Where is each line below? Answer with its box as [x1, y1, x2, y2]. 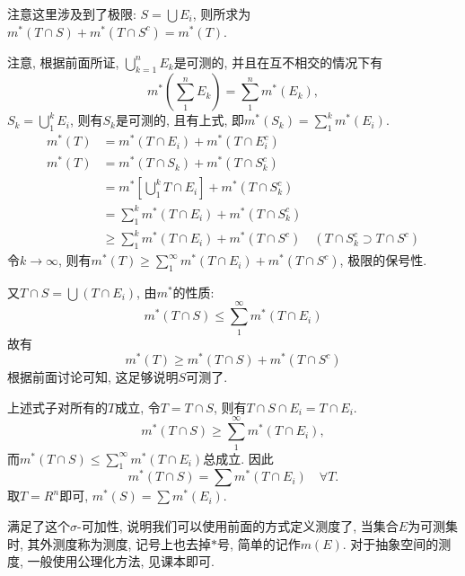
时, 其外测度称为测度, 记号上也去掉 [7, 534, 212, 553]
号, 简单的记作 [217, 534, 301, 553]
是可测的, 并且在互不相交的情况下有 [173, 52, 383, 71]
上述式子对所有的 [7, 397, 108, 416]
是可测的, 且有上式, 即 [115, 111, 245, 129]
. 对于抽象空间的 [342, 534, 439, 553]
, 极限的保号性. [339, 251, 427, 270]
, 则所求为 [192, 4, 251, 22]
